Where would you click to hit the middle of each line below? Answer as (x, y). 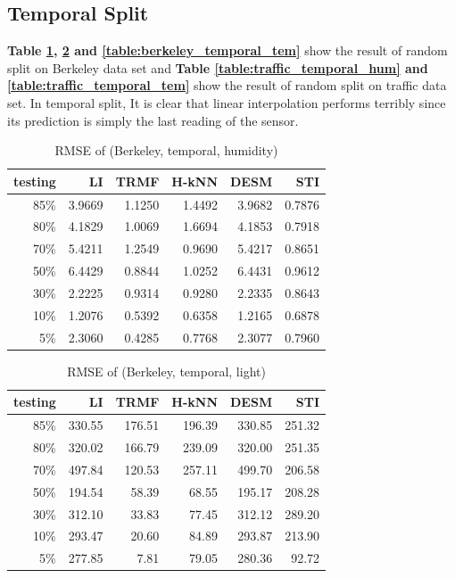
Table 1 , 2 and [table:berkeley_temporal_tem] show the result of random (227, 50)
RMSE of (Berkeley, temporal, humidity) (166, 150)
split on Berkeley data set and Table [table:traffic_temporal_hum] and (218, 67)
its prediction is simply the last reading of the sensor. (153, 120)
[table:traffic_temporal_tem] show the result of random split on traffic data (227, 85)
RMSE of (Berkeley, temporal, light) (166, 371)
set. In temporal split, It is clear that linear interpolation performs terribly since (227, 102)
